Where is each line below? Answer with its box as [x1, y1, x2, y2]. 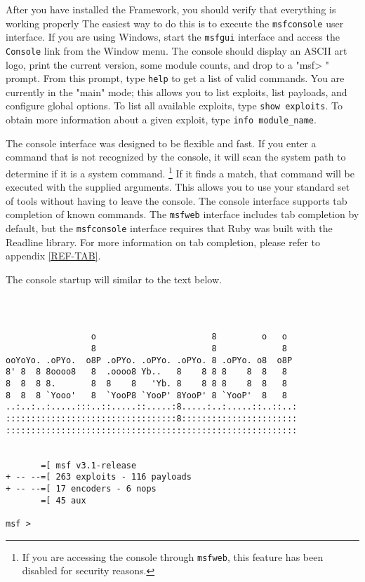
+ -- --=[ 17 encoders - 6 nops [6, 483, 157, 494]
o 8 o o [91, 332, 287, 342]
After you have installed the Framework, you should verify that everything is [6, 2, 336, 16]
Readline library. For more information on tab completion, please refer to [6, 234, 320, 249]
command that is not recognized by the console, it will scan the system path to [6, 149, 346, 164]
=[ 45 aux [41, 495, 86, 506]
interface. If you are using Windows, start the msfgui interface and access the [6, 29, 340, 44]
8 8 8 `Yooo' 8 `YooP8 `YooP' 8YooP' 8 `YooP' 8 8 [6, 390, 287, 400]
